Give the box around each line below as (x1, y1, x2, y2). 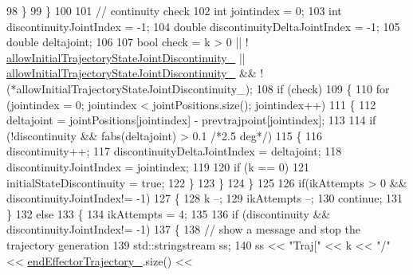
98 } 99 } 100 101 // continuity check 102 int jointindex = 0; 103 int (6, 2, 342, 18)
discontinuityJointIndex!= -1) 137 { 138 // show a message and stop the (6, 221, 360, 238)
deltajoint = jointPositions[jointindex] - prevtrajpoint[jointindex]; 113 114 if (6, 112, 376, 128)
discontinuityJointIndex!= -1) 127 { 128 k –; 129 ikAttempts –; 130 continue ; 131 (6, 190, 403, 206)
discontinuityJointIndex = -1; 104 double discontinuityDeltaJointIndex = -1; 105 (6, 18, 400, 34)
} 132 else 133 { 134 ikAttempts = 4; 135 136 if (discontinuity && (6, 205, 331, 222)
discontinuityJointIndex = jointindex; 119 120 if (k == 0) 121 (6, 158, 309, 175)
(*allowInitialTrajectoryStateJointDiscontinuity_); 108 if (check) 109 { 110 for (6, 80, 390, 96)
